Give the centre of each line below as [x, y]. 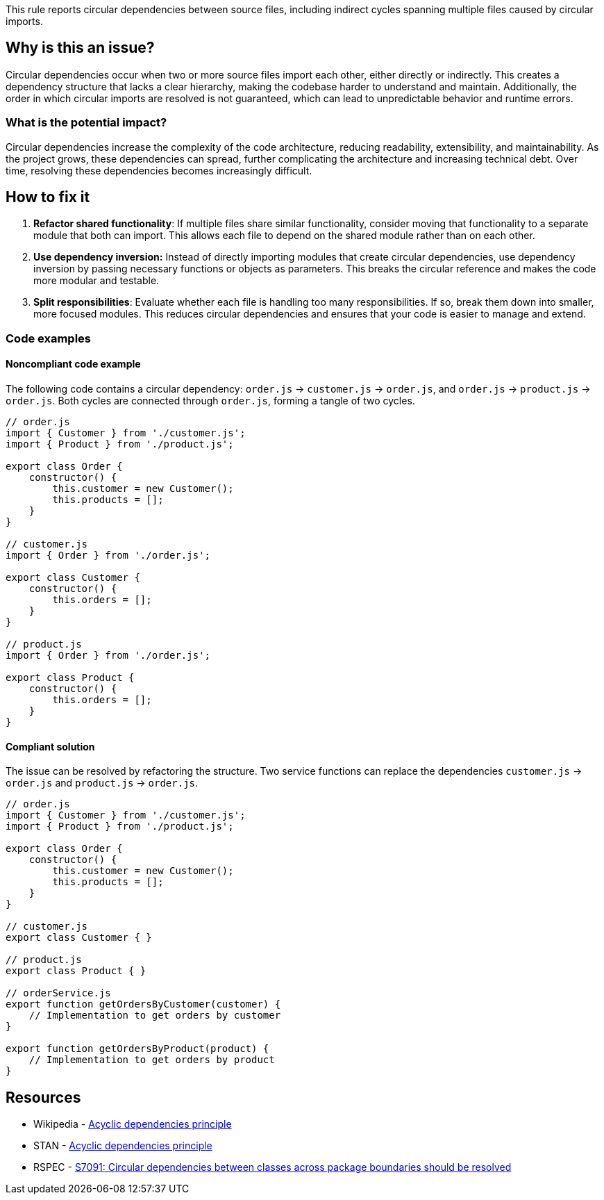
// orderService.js [58, 993]
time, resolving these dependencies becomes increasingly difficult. [159, 170]
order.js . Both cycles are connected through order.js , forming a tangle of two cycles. [210, 401]
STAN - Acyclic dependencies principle [123, 1146]
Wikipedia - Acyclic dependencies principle [133, 1124]
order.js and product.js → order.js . [102, 783]
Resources [43, 1097]
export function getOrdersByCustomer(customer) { [143, 1004]
